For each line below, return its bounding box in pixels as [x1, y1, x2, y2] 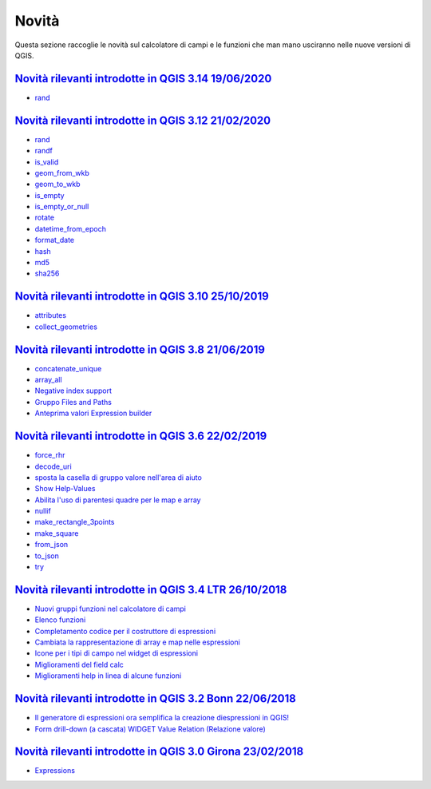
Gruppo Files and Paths [34, 397, 112, 406]
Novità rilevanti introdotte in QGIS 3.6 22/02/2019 [14, 430, 267, 443]
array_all [34, 375, 63, 385]
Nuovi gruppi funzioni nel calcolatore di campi [34, 604, 187, 613]
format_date [34, 236, 75, 245]
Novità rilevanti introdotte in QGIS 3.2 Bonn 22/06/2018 [14, 692, 297, 706]
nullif [34, 506, 51, 516]
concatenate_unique [34, 363, 102, 373]
